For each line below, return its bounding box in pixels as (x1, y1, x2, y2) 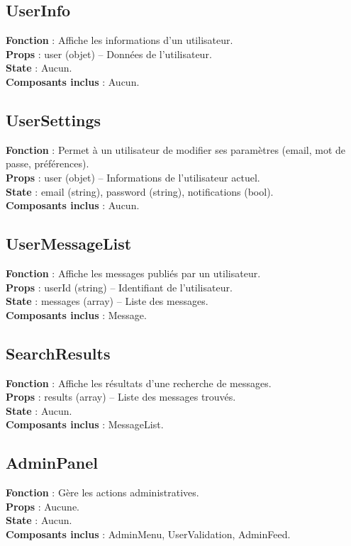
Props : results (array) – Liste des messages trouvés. (6, 389, 236, 404)
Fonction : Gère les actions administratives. (6, 485, 199, 500)
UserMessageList (6, 233, 132, 255)
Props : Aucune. (6, 498, 79, 513)
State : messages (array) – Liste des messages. (6, 294, 208, 308)
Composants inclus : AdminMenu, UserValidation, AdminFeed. (6, 526, 291, 541)
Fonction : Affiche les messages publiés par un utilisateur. (6, 265, 261, 280)
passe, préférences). (6, 156, 89, 171)
